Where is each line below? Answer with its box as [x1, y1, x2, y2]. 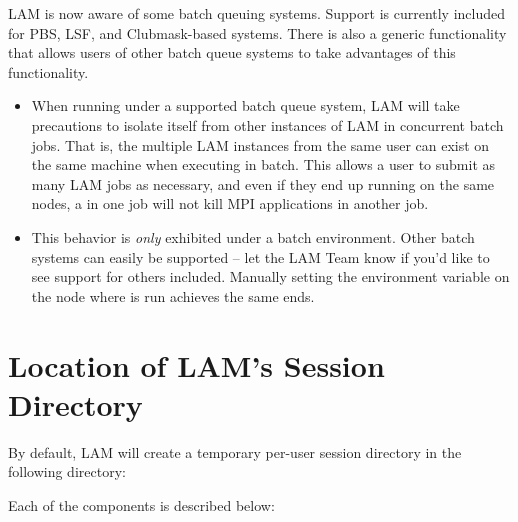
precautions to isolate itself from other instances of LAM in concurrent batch [31, 114, 504, 135]
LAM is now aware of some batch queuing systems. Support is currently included [8, 3, 506, 23]
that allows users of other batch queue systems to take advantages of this [8, 42, 456, 63]
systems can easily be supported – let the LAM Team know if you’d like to [31, 246, 490, 267]
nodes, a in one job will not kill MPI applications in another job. [31, 193, 429, 214]
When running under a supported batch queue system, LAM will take [31, 95, 460, 116]
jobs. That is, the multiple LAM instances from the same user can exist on [31, 134, 490, 155]
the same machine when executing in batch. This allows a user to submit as [31, 154, 496, 175]
